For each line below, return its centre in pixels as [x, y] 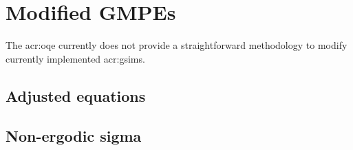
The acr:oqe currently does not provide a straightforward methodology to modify [176, 45]
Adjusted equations [76, 95]
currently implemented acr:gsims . [75, 58]
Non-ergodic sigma [74, 136]
